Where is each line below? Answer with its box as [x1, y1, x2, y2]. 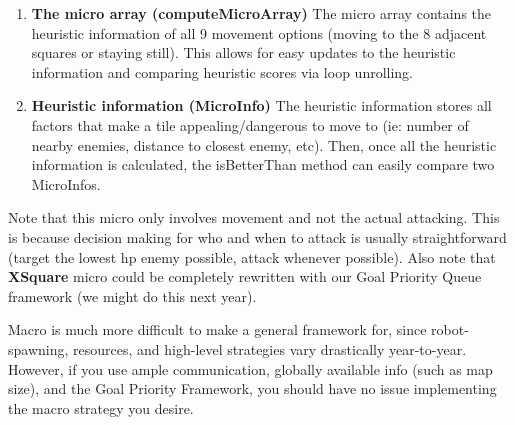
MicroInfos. [31, 173, 101, 194]
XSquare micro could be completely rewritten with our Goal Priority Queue [8, 266, 482, 287]
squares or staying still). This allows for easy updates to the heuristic [31, 42, 456, 63]
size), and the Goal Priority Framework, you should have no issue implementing [8, 378, 497, 399]
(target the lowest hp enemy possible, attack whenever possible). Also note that [8, 246, 496, 267]
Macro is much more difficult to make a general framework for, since [8, 319, 427, 340]
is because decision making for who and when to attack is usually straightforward [8, 226, 507, 247]
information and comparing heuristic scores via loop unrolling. [31, 61, 414, 82]
